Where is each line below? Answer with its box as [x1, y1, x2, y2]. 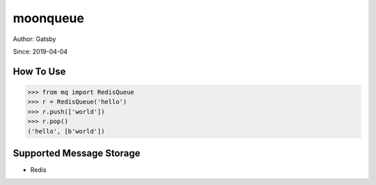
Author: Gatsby [13, 35, 56, 43]
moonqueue [13, 10, 85, 26]
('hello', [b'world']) [27, 127, 105, 135]
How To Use [13, 65, 66, 77]
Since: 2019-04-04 [13, 47, 68, 56]
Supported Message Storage [13, 147, 141, 159]
